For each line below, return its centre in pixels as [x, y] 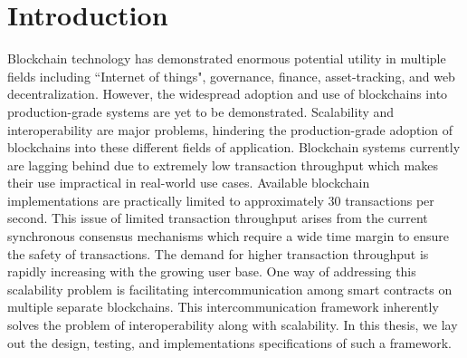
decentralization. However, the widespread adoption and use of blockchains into [228, 94]
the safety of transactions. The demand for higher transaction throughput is [218, 253]
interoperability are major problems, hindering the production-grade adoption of [230, 129]
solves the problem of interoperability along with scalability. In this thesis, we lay [233, 325]
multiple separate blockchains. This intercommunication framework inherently [223, 307]
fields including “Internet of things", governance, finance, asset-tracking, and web [231, 76]
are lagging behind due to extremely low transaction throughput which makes [223, 164]
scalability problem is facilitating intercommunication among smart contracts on [230, 289]
